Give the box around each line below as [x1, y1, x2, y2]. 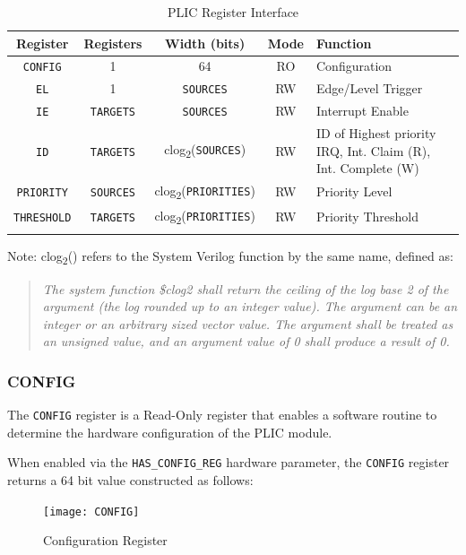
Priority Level [315, 182, 393, 201]
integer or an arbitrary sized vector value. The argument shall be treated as [42, 314, 453, 333]
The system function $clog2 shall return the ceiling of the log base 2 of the [42, 279, 449, 298]
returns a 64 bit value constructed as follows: [7, 471, 254, 490]
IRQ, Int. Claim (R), [315, 141, 431, 160]
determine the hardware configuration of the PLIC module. [7, 422, 332, 441]
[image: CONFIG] [43, 505, 140, 518]
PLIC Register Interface [167, 3, 299, 21]
